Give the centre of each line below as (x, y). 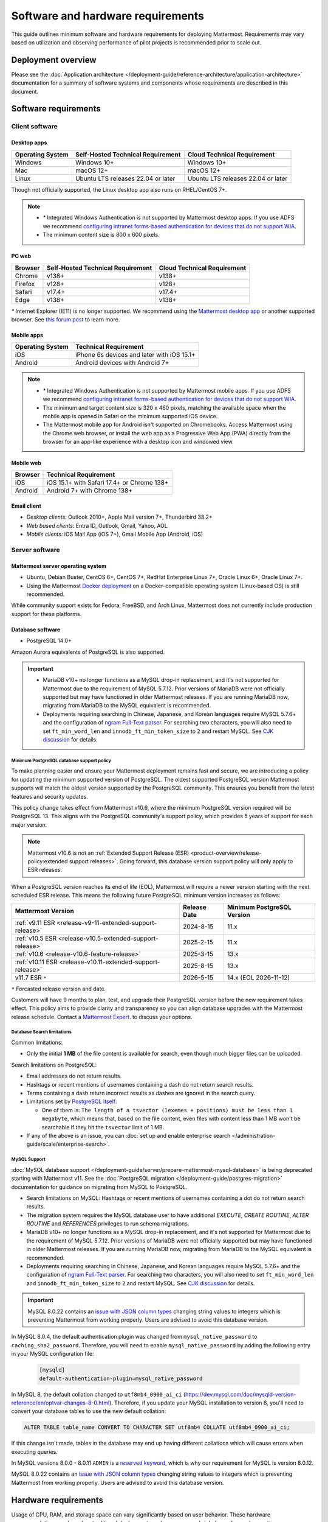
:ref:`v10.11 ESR (36, 962)
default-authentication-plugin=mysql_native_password (121, 1378)
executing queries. (34, 1451)
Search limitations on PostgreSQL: (54, 1065)
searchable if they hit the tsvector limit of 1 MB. (103, 1127)
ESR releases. (45, 870)
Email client (26, 506)
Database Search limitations (42, 1032)
